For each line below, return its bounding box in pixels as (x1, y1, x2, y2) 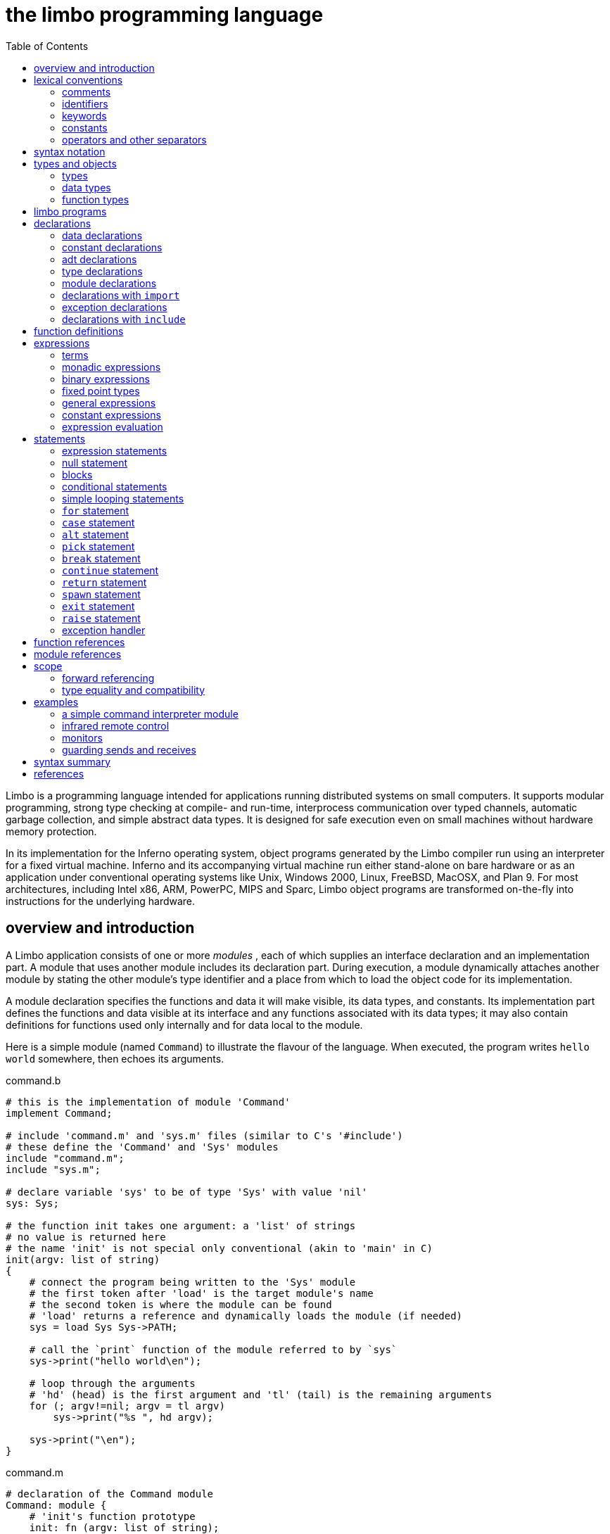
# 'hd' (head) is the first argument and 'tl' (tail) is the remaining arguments (29, 1388, 493, 1400)
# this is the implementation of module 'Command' (6, 1096, 291, 1108)
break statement (62, 552, 141, 564)
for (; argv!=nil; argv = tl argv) (29, 1400, 225, 1412)
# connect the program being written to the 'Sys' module (29, 1276, 356, 1288)
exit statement (62, 600, 135, 612)
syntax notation (34, 145, 106, 158)
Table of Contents (6, 39, 89, 52)
